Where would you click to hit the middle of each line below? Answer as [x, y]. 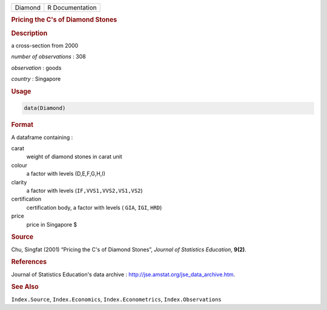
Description [29, 33]
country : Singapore [36, 79]
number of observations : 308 [48, 57]
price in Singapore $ [52, 224]
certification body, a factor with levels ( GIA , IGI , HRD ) [94, 207]
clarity [19, 182]
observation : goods [36, 68]
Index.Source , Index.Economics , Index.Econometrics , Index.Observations [116, 299]
